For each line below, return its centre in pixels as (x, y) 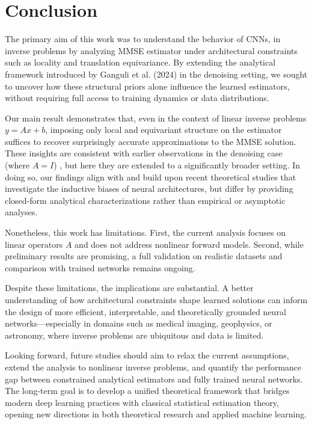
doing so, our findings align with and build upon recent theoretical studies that (151, 177)
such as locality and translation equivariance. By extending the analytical (140, 62)
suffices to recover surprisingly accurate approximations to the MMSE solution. (151, 141)
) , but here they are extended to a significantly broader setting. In (177, 165)
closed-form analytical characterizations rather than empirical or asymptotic (145, 200)
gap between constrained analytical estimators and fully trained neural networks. (154, 379)
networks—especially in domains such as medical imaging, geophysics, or (139, 323)
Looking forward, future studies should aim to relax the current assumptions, (147, 355)
